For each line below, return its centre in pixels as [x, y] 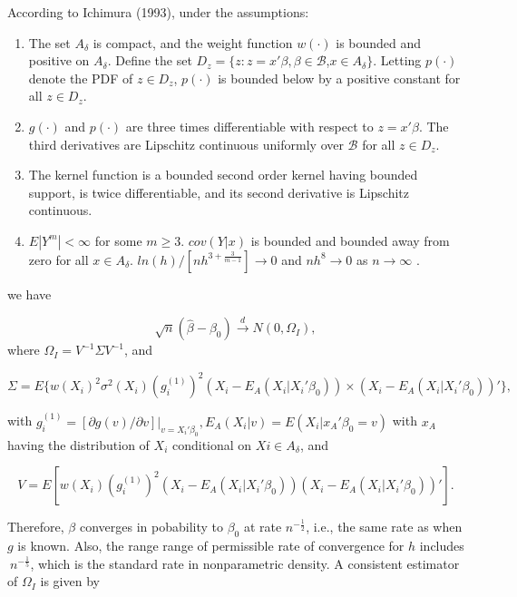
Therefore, [36, 527]
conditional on [212, 444]
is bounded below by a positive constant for [339, 78]
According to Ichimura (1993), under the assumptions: [158, 12]
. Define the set [150, 60]
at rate [263, 527]
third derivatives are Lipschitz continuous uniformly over [186, 144]
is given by [70, 581]
